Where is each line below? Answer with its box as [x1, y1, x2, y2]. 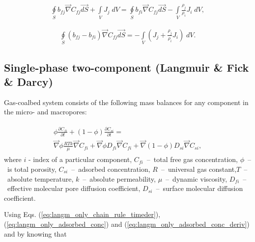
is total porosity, [7, 163, 57, 174]
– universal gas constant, [161, 163, 237, 174]
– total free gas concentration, [146, 154, 238, 164]
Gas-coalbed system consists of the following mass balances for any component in [4, 97, 249, 107]
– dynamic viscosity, [166, 173, 227, 184]
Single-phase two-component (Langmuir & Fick [4, 59, 249, 75]
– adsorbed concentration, [71, 163, 150, 174]
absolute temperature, [7, 173, 74, 184]
